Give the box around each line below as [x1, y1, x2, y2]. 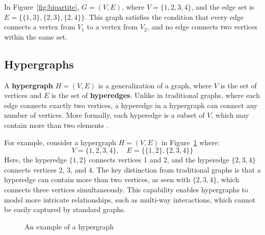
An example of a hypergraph [24, 221, 114, 231]
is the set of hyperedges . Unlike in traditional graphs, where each [51, 90, 260, 100]
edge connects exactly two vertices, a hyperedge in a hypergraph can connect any [4, 99, 258, 110]
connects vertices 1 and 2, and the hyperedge [89, 154, 229, 165]
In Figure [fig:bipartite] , [4, 2, 79, 12]
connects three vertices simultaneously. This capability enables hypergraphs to [4, 184, 249, 194]
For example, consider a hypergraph [4, 137, 116, 147]
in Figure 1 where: [161, 137, 220, 147]
